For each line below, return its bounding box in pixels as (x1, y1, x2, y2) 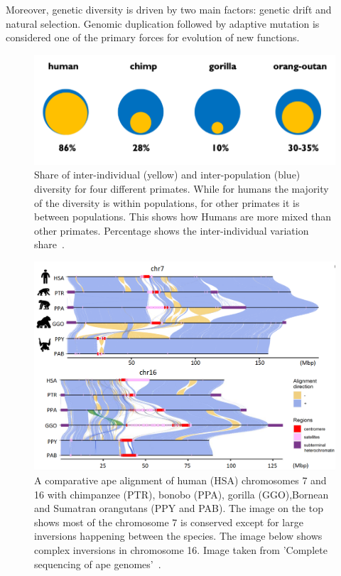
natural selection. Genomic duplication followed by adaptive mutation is (6, 16, 320, 31)
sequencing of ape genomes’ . (34, 556, 161, 571)
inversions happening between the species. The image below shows (34, 528, 323, 543)
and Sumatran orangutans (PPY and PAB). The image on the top (34, 501, 323, 516)
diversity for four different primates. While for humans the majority (34, 181, 329, 196)
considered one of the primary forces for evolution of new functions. (6, 30, 300, 45)
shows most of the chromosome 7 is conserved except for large (34, 514, 303, 529)
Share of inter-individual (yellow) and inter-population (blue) (34, 167, 301, 182)
